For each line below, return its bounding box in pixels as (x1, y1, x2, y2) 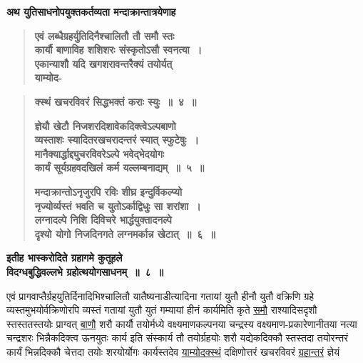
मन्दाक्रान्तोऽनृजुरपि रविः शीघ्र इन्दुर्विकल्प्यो (34, 184, 183, 199)
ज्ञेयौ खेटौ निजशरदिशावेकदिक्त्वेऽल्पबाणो (34, 118, 176, 133)
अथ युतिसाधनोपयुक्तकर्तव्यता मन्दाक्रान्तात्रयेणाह (6, 4, 176, 19)
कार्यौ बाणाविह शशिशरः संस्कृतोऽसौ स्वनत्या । (34, 42, 203, 57)
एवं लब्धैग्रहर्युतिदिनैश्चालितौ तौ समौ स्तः (34, 28, 175, 43)
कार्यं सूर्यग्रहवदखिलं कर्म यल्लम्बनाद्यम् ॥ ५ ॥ (34, 160, 205, 175)
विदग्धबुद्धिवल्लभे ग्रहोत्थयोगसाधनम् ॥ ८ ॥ (6, 264, 164, 279)
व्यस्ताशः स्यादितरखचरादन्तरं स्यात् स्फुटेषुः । (34, 132, 199, 147)
